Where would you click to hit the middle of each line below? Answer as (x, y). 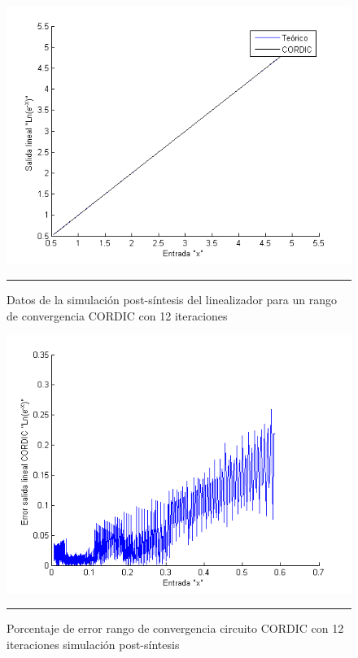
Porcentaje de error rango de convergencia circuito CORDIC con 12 (175, 628)
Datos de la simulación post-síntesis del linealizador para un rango (172, 300)
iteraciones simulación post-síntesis (93, 644)
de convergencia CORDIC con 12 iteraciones (117, 315)
